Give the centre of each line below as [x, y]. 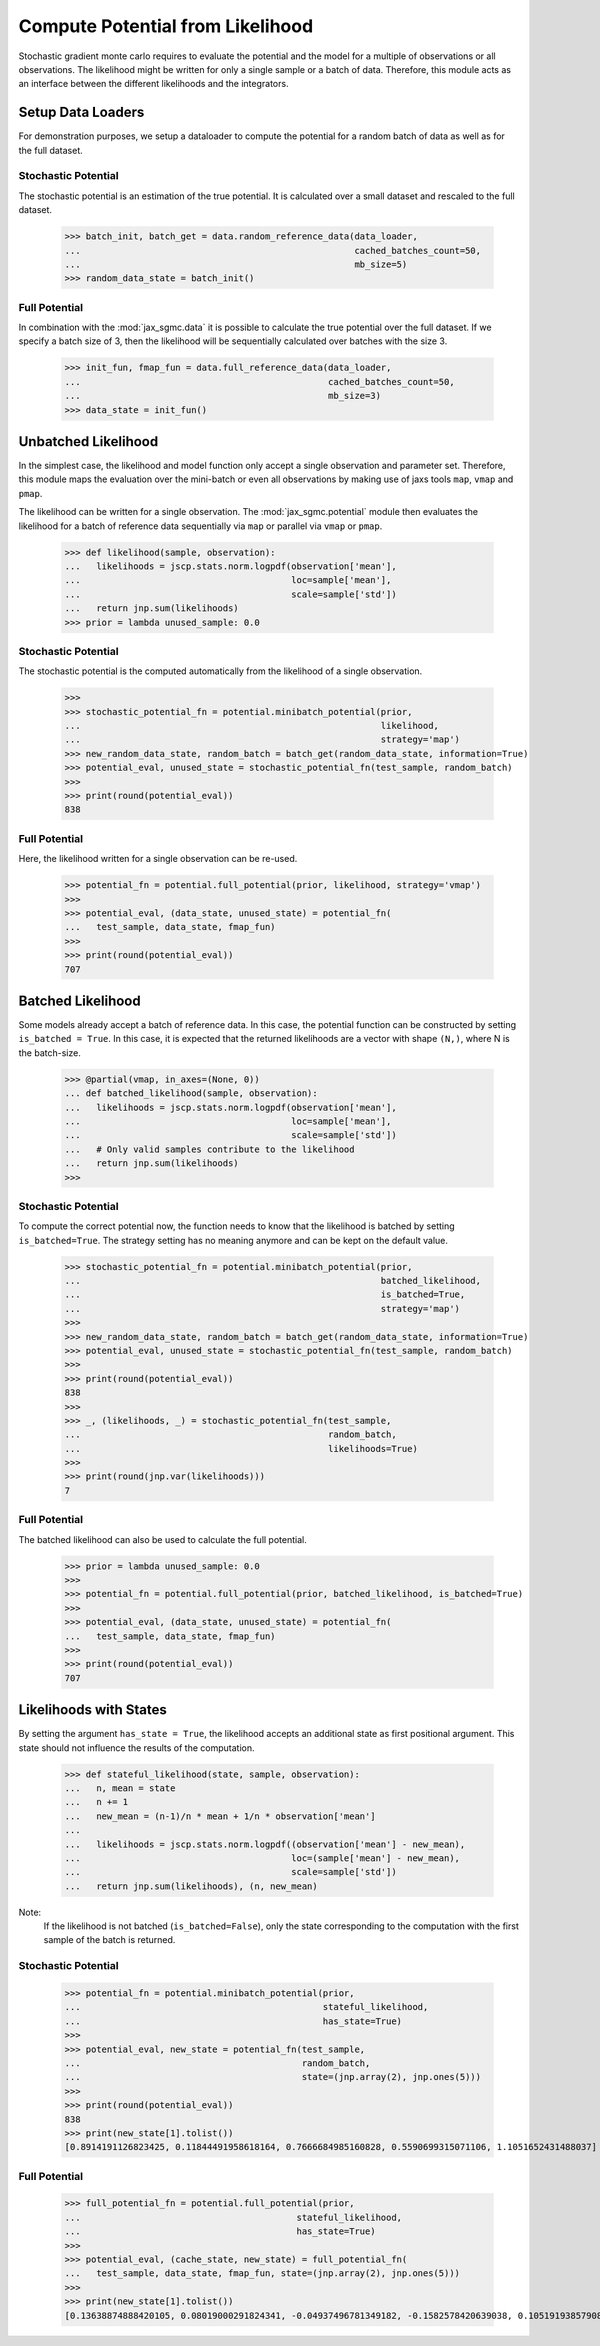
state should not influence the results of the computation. [136, 1747]
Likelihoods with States [92, 1710]
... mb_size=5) [236, 264]
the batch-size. [50, 1052]
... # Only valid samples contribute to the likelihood [209, 1149]
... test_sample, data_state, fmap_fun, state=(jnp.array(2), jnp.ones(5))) [262, 2273]
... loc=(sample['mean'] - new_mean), [262, 1858]
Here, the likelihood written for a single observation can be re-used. [158, 859]
